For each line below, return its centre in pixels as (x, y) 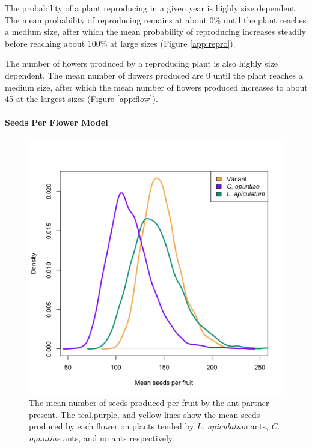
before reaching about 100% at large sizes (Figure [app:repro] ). (120, 43)
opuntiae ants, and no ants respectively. (102, 437)
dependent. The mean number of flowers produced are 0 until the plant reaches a (154, 75)
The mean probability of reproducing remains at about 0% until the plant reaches (156, 20)
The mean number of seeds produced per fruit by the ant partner (149, 403)
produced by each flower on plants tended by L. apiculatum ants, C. (154, 426)
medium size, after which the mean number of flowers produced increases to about (156, 87)
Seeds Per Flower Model (57, 122)
